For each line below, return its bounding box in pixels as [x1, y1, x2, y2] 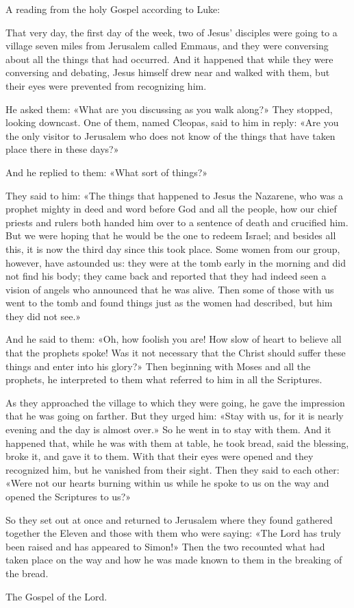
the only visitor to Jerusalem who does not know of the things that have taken [5, 128, 336, 143]
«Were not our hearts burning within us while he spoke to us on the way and [5, 476, 329, 490]
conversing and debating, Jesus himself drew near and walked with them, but [5, 65, 330, 80]
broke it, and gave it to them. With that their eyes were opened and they [5, 449, 314, 463]
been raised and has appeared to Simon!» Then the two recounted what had [5, 539, 325, 553]
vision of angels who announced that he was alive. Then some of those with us [5, 282, 334, 296]
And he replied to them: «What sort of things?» [5, 165, 208, 179]
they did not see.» [5, 308, 81, 323]
